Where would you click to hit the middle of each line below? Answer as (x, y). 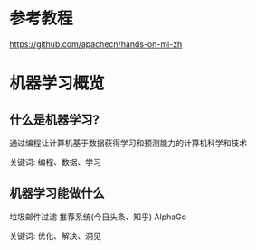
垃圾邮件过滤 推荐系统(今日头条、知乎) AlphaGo (98, 217)
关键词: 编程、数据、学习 (55, 162)
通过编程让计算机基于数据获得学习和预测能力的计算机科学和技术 (128, 143)
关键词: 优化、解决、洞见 (55, 236)
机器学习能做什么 (57, 194)
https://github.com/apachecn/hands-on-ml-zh (96, 44)
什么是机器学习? (54, 120)
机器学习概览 (57, 83)
